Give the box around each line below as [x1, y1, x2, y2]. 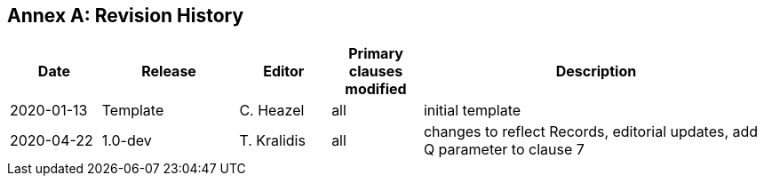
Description [555, 62, 637, 81]
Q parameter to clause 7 [423, 140, 585, 159]
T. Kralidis [239, 131, 306, 150]
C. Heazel [239, 101, 305, 120]
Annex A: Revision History [7, 4, 244, 27]
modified [345, 80, 407, 99]
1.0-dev [101, 131, 152, 150]
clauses [348, 62, 403, 81]
